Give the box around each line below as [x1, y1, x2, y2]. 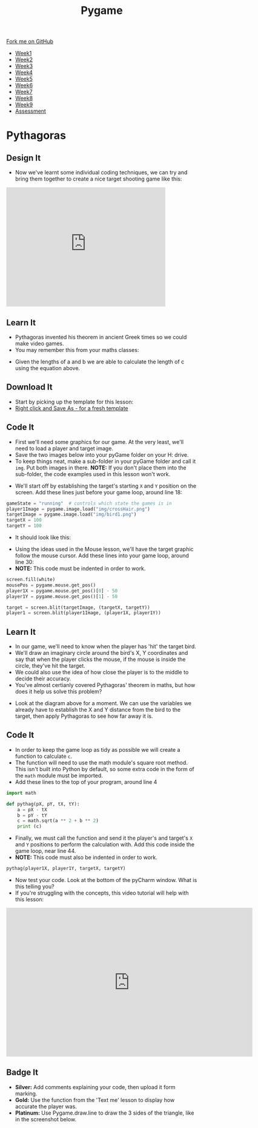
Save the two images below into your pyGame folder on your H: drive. [15, 451, 189, 458]
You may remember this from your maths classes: [15, 347, 139, 353]
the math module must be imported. [15, 772, 103, 779]
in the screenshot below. [15, 1115, 77, 1123]
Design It [6, 153, 41, 163]
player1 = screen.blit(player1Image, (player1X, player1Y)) [6, 610, 162, 616]
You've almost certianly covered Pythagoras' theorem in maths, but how [15, 682, 196, 689]
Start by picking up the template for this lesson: [15, 398, 134, 405]
